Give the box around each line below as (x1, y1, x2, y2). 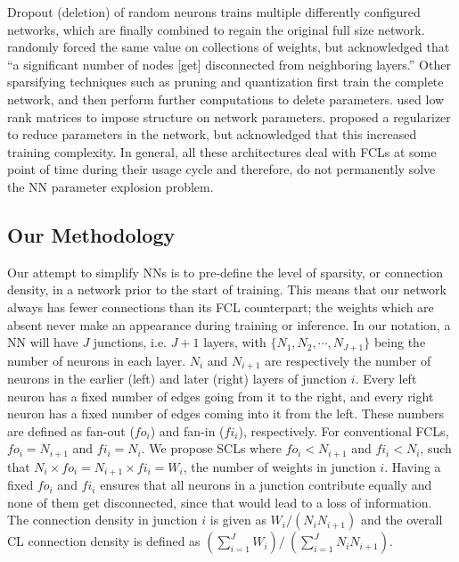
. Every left (355, 369, 417, 388)
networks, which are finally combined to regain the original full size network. (7, 20, 425, 38)
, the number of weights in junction (183, 457, 376, 475)
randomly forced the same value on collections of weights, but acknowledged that (7, 37, 450, 56)
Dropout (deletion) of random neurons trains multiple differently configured (7, 3, 421, 21)
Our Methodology (7, 220, 176, 248)
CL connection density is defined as (7, 532, 201, 550)
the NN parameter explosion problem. (7, 177, 214, 195)
